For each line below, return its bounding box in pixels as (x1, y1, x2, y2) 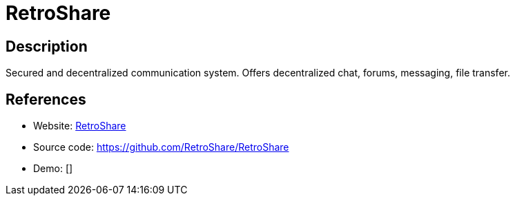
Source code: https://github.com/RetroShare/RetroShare (33, 141, 289, 154)
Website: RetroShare (33, 120, 126, 132)
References (6, 90, 86, 108)
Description (6, 37, 88, 55)
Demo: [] (33, 162, 73, 175)
